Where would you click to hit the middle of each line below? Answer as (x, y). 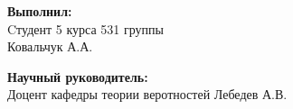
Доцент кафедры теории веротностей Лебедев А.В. (147, 94)
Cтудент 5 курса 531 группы (85, 28)
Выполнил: (40, 11)
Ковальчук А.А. (50, 46)
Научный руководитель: (78, 76)
